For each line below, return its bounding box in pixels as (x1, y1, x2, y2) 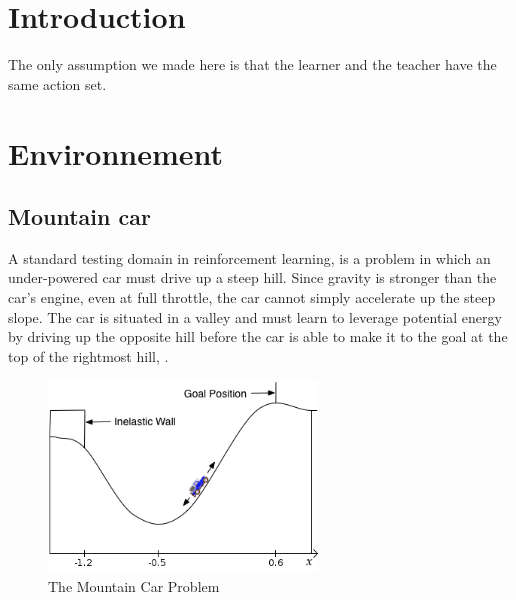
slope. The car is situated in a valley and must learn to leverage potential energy (8, 306, 502, 327)
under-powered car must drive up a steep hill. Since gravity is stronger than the (8, 267, 497, 288)
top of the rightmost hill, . (8, 345, 169, 366)
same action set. (8, 73, 107, 94)
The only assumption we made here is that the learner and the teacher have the (8, 54, 497, 75)
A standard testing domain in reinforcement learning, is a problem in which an (8, 247, 491, 268)
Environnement (8, 132, 224, 173)
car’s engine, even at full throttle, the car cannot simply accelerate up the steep (8, 287, 496, 308)
